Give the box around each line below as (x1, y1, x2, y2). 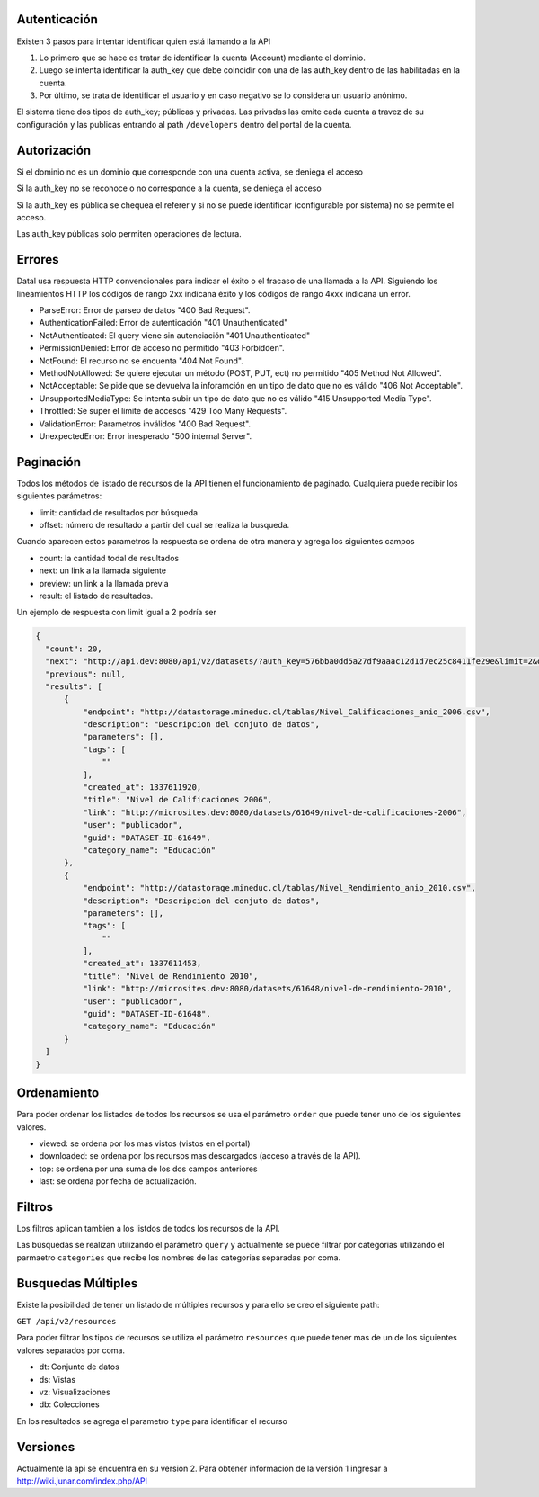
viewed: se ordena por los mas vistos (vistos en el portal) (39, 1138, 251, 1149)
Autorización (16, 142, 92, 157)
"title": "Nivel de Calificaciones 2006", (82, 794, 273, 805)
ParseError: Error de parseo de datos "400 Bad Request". (39, 305, 251, 316)
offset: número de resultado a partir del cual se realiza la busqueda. (39, 520, 290, 530)
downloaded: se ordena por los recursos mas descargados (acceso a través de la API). (39, 1151, 361, 1161)
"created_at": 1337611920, (82, 783, 202, 793)
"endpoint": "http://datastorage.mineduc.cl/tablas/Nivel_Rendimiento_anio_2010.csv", (82, 883, 476, 893)
